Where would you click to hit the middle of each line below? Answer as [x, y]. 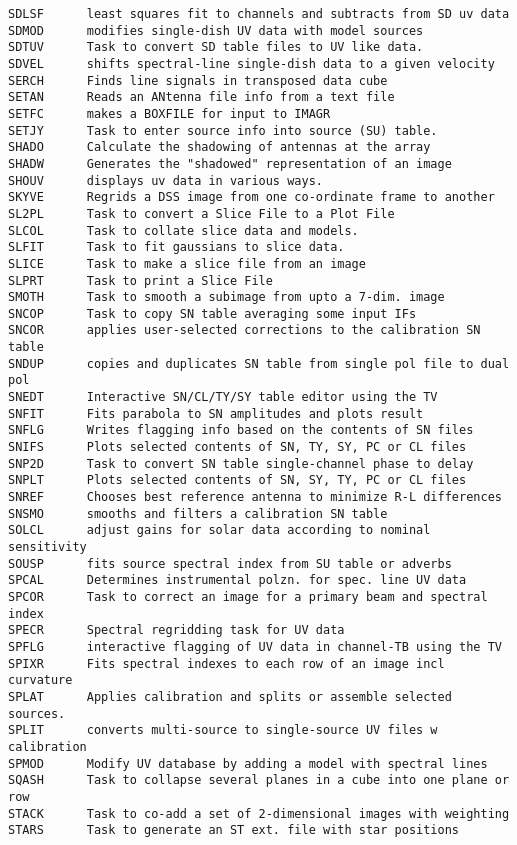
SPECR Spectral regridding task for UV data [176, 630]
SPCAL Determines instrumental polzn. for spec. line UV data [237, 580]
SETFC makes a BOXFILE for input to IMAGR [169, 113]
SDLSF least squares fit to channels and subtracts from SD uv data [259, 14]
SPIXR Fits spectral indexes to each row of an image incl [226, 663]
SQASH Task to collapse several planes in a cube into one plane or [259, 780]
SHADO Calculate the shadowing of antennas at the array [219, 147]
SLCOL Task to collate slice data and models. [183, 230]
